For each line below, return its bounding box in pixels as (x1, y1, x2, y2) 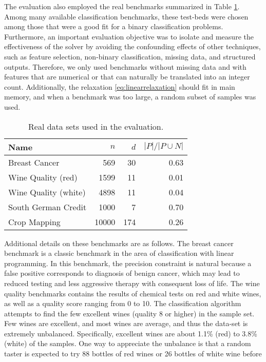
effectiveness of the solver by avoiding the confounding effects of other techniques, (4, 41, 261, 52)
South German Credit (8, 200, 87, 213)
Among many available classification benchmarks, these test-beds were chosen (4, 11, 249, 22)
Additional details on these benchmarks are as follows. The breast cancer (4, 237, 234, 248)
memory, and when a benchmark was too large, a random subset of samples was (4, 91, 256, 102)
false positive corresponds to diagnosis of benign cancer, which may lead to (4, 268, 240, 278)
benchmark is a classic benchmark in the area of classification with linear (4, 248, 234, 258)
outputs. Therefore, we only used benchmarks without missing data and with (4, 61, 246, 72)
